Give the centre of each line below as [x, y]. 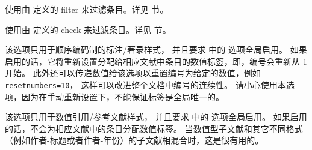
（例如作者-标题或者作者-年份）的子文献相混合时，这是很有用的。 [134, 140]
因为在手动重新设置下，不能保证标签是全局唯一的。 [123, 96]
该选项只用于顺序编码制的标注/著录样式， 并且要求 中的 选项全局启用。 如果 [156, 49]
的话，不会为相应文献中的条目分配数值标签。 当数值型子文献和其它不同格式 [154, 128]
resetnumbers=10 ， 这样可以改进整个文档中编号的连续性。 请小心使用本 [145, 84]
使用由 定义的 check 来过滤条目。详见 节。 [88, 29]
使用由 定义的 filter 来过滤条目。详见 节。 [87, 9]
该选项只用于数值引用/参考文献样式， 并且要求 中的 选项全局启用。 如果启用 [156, 117]
